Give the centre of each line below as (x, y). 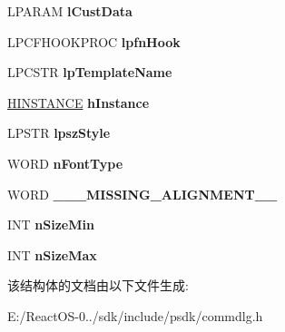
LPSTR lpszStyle (59, 133)
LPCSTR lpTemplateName (90, 72)
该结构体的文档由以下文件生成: (98, 285)
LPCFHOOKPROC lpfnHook (94, 41)
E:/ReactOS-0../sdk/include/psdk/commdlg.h (135, 315)
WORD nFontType (65, 163)
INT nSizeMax (52, 254)
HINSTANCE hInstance (79, 102)
